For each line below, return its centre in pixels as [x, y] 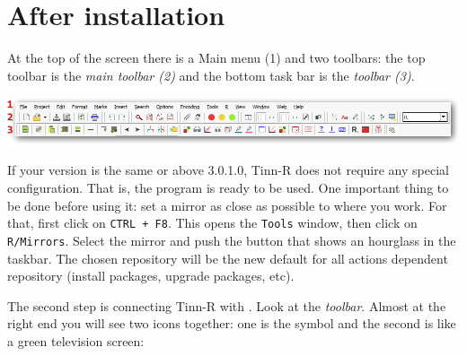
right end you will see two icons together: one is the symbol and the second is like [232, 323]
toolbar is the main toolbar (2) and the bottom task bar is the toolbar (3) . [211, 75]
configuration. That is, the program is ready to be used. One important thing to [228, 187]
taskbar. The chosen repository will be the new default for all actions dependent [228, 258]
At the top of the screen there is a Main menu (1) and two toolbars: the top [216, 58]
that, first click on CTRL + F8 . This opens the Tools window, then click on [212, 223]
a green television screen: [76, 340]
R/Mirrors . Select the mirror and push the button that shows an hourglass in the [232, 240]
